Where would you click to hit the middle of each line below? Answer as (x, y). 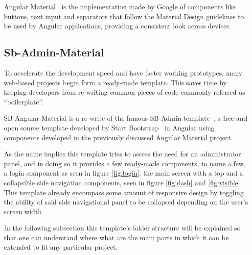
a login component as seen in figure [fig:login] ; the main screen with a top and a (124, 173)
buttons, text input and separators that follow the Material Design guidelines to (124, 16)
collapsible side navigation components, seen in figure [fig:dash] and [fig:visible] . (123, 182)
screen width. (24, 211)
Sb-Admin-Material (54, 52)
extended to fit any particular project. (61, 247)
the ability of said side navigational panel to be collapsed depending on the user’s (126, 202)
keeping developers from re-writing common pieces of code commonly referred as (125, 92)
